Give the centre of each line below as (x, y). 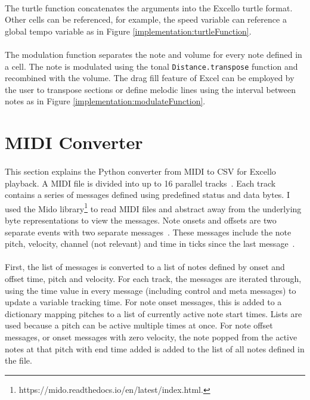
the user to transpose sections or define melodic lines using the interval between (150, 89)
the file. (18, 360)
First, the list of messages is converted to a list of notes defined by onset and (145, 267)
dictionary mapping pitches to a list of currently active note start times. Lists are (154, 313)
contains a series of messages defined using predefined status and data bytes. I (147, 195)
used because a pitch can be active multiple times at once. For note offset (139, 325)
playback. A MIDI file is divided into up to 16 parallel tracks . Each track (140, 183)
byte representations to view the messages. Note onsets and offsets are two (141, 220)
